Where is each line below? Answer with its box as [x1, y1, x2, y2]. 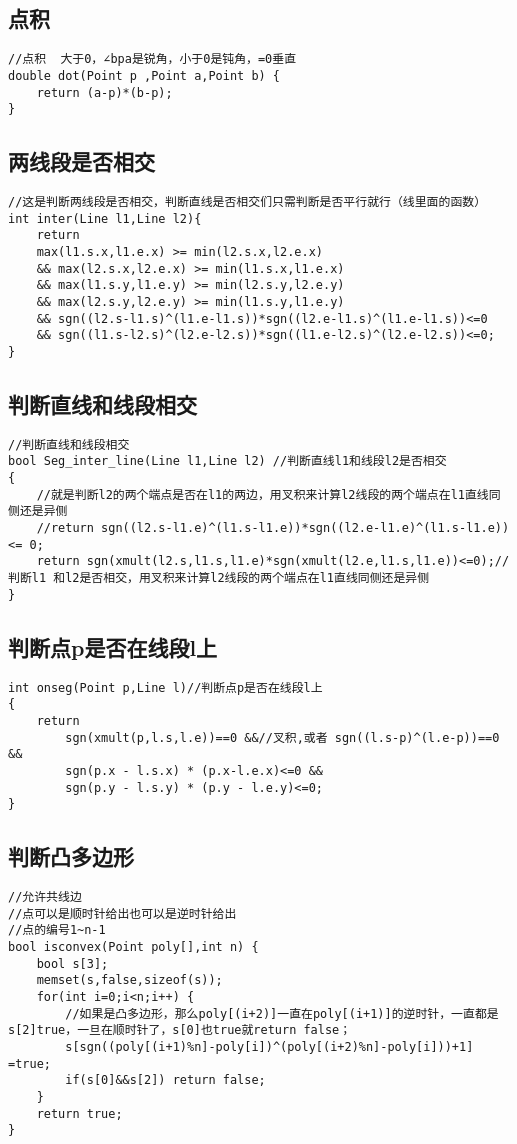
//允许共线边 [8, 890, 82, 905]
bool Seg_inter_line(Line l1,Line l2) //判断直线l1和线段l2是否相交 [8, 454, 447, 469]
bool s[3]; [36, 956, 109, 971]
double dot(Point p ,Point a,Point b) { [8, 68, 281, 83]
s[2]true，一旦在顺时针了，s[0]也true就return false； [8, 1023, 352, 1038]
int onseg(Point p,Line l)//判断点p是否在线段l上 [8, 680, 323, 695]
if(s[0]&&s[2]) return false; [65, 1073, 266, 1088]
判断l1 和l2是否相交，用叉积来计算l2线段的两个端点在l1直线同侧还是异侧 [8, 571, 430, 586]
